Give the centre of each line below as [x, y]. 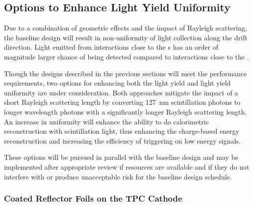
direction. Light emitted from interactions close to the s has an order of [111, 47]
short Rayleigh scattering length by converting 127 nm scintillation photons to [122, 102]
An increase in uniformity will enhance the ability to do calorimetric [106, 121]
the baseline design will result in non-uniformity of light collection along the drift [126, 37]
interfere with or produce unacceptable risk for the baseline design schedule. [118, 176]
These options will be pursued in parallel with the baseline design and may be [121, 157]
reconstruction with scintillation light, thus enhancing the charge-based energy [122, 131]
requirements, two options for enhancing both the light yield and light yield [117, 83]
